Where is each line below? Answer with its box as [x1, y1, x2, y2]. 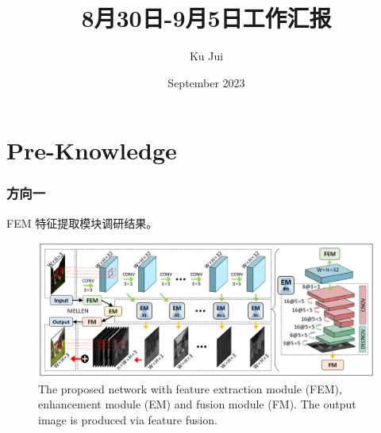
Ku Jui [189, 48, 224, 64]
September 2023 [167, 74, 245, 90]
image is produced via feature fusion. [38, 411, 217, 427]
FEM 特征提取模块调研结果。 [6, 214, 158, 231]
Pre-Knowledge [6, 134, 177, 167]
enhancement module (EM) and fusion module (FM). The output [38, 396, 356, 412]
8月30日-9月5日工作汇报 [81, 2, 332, 34]
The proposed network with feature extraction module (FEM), [38, 380, 342, 397]
